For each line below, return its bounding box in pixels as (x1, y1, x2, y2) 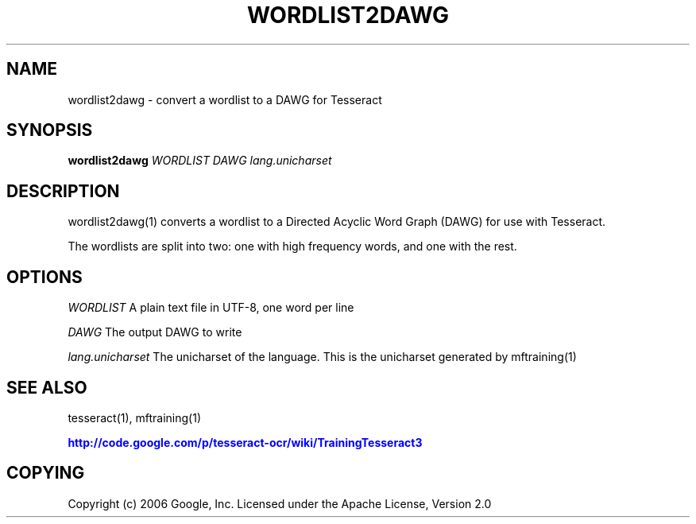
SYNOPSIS (6, 120, 93, 141)
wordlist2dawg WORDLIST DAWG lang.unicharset (68, 153, 332, 168)
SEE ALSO (6, 377, 87, 398)
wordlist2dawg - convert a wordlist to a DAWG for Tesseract (68, 92, 382, 107)
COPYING (6, 463, 85, 483)
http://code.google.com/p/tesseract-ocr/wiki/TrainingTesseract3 (68, 435, 423, 449)
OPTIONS (6, 266, 83, 287)
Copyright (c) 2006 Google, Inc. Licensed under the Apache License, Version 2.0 (68, 496, 492, 510)
